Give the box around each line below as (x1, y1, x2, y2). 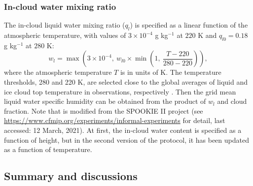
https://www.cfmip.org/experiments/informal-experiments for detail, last (4, 115, 225, 125)
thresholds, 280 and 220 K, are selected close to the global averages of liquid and (4, 77, 248, 87)
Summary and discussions (4, 168, 138, 184)
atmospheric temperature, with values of (4, 30, 126, 40)
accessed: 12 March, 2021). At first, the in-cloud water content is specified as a (4, 124, 242, 135)
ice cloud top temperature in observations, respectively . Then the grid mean (4, 86, 236, 96)
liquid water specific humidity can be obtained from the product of (4, 96, 206, 106)
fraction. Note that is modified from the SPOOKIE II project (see (4, 105, 203, 116)
